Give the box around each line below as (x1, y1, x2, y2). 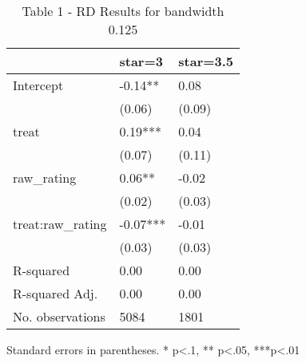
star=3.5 (178, 52, 234, 70)
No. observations (13, 307, 105, 326)
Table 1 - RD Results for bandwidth (22, 2, 225, 20)
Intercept (13, 76, 64, 94)
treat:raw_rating (13, 215, 107, 233)
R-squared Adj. (13, 284, 98, 302)
